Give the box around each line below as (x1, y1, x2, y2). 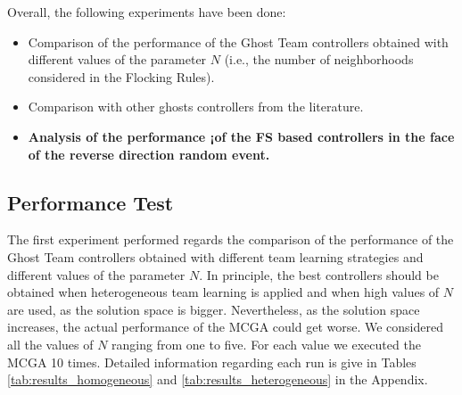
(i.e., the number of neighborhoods (224, 50, 414, 69)
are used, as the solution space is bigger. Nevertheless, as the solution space (7, 300, 420, 318)
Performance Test (7, 188, 174, 216)
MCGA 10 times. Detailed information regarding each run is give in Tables (7, 352, 417, 371)
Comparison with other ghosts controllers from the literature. (28, 97, 364, 116)
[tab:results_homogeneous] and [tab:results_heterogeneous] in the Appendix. (7, 370, 428, 389)
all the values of (7, 334, 94, 353)
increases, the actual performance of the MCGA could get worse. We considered (7, 317, 444, 336)
